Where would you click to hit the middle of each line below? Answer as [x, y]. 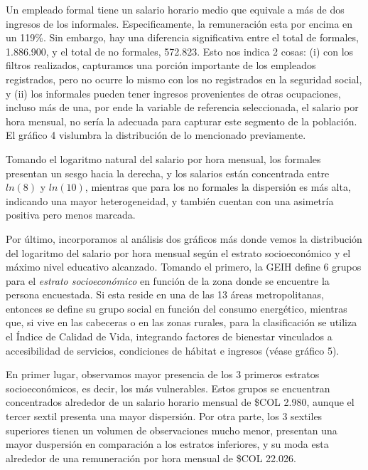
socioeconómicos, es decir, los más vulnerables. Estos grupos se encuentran [168, 388]
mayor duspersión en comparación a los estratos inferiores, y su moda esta [167, 444]
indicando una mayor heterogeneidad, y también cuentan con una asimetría [170, 200]
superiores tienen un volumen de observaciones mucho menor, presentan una [172, 430]
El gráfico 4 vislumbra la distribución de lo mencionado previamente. [156, 135]
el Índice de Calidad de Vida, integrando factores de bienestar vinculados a [169, 336]
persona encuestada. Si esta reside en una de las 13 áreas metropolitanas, [165, 294]
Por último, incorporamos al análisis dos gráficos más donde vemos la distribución [184, 238]
